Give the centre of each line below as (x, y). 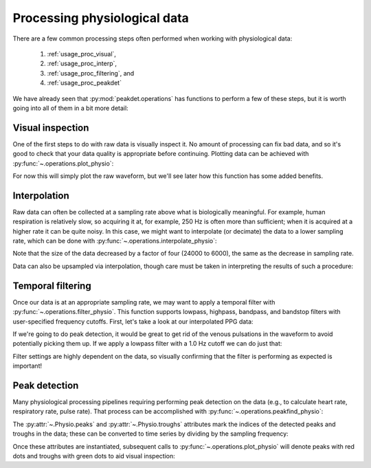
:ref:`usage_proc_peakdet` (84, 83)
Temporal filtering (52, 286)
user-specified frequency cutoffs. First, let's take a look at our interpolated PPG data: (133, 321)
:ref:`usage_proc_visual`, (82, 54)
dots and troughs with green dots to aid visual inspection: (94, 456)
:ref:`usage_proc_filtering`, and (91, 73)
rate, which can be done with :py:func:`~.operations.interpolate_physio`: (115, 241)
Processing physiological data (101, 18)
